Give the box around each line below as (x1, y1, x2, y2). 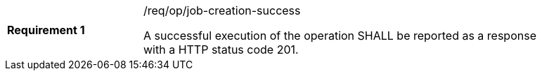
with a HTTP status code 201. (143, 43, 299, 56)
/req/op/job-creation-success (143, 3, 301, 17)
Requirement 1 (7, 23, 85, 37)
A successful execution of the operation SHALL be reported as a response (143, 29, 536, 43)
